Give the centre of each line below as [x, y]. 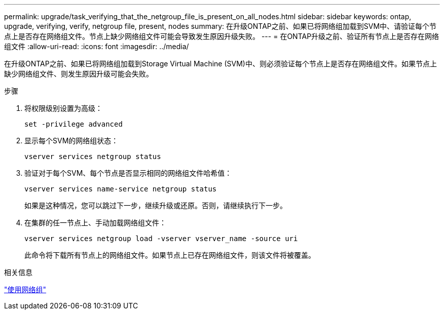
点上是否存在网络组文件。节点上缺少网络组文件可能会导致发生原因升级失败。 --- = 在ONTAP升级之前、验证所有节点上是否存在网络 [222, 36]
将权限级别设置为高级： [63, 108]
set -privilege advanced [73, 124]
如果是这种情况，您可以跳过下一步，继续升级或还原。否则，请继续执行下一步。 [156, 205]
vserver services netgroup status [93, 156]
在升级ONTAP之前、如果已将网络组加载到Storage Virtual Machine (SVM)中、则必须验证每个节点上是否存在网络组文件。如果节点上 [220, 64]
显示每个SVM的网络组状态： [71, 141]
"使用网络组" [25, 289]
